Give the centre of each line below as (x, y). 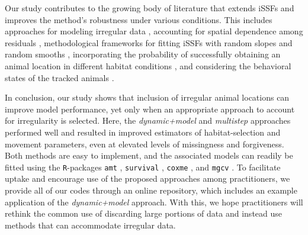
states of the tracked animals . (60, 77)
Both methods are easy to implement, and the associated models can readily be (149, 155)
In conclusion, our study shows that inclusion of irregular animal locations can (147, 97)
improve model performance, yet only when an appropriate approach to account (150, 109)
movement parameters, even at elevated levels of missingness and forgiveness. (145, 144)
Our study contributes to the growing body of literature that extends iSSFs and (150, 8)
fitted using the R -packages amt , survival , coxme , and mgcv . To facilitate (143, 167)
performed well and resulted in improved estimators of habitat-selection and (143, 132)
